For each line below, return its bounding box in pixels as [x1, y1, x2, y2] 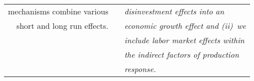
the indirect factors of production [124, 49, 239, 60]
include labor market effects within [124, 34, 244, 46]
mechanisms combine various [8, 5, 108, 17]
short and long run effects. [16, 20, 108, 31]
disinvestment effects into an [124, 5, 224, 17]
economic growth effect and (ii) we [124, 20, 246, 31]
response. [124, 63, 156, 75]
